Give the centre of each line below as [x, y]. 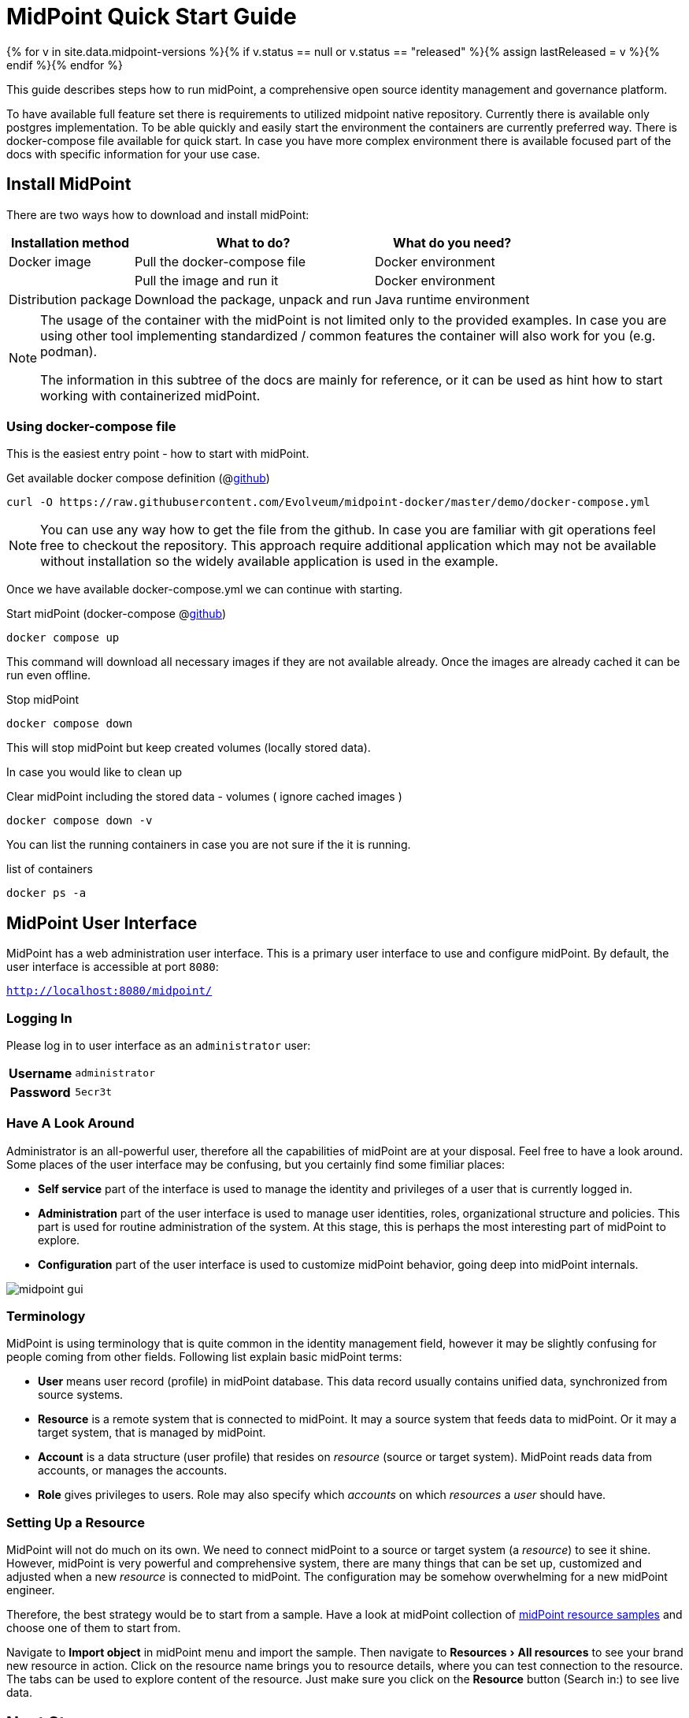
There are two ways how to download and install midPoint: [158, 214]
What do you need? [452, 242]
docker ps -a [46, 893]
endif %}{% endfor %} [65, 65]
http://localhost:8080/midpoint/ [109, 991]
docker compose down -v [80, 821]
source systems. [81, 1395]
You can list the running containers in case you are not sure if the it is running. [209, 845]
